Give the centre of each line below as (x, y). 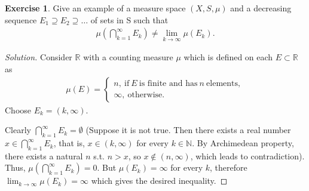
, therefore (229, 167)
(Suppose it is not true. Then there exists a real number (188, 130)
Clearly (18, 130)
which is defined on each (228, 57)
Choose (18, 110)
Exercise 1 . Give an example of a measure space (95, 8)
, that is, (69, 143)
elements (222, 84)
